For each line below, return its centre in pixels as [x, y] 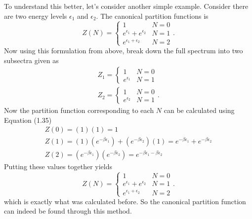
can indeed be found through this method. [68, 211]
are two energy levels [36, 16]
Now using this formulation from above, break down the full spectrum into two [124, 50]
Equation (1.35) [28, 120]
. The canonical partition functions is [152, 16]
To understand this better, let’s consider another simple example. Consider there [126, 6]
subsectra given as [31, 60]
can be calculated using [199, 110]
